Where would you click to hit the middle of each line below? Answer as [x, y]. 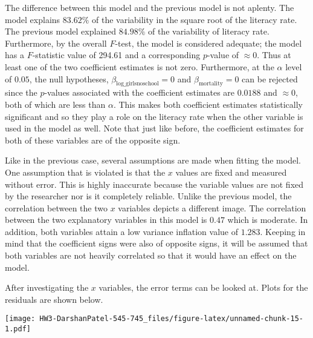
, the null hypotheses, [69, 78]
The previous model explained [61, 31]
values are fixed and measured [231, 172]
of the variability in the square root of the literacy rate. [194, 19]
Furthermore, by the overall [56, 43]
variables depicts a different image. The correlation [212, 207]
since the [21, 92]
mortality [211, 84]
